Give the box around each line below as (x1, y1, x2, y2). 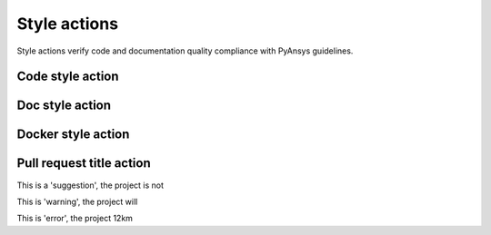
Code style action (16, 69, 119, 84)
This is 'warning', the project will (16, 196, 138, 207)
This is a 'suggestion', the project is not (16, 180, 164, 191)
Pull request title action (16, 155, 152, 171)
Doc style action (16, 98, 112, 113)
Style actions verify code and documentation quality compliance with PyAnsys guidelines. (16, 45, 354, 56)
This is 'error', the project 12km (16, 213, 134, 224)
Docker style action (16, 127, 130, 142)
